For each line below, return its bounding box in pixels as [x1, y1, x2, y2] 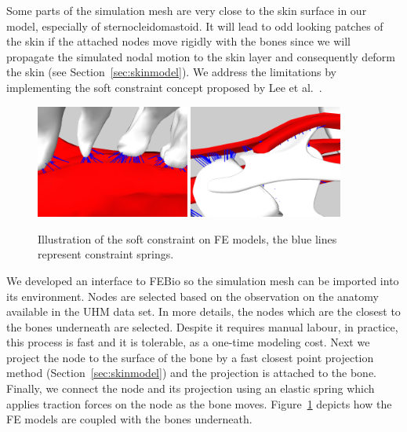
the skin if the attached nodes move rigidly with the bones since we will [6, 33, 351, 49]
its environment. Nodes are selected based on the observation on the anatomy [6, 287, 379, 304]
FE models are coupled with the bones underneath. [6, 411, 253, 427]
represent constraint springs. [38, 246, 174, 262]
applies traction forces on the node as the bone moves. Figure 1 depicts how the [6, 395, 392, 412]
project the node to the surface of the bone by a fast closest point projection [6, 349, 374, 365]
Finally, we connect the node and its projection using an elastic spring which [6, 380, 375, 397]
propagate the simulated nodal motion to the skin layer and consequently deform [6, 48, 395, 64]
